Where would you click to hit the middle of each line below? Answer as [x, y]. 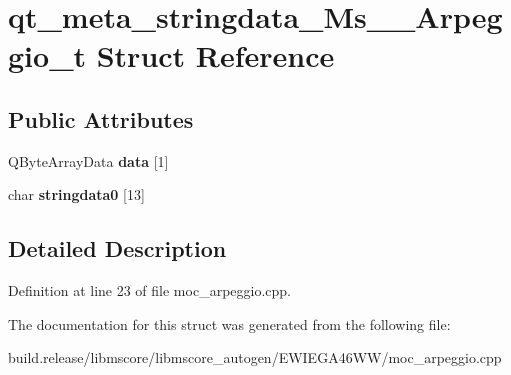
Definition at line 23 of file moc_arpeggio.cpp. [149, 290]
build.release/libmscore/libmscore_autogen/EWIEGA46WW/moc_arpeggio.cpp [255, 357]
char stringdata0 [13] [76, 194]
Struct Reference [215, 55]
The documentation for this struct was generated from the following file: [229, 323]
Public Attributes [101, 118]
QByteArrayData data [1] [88, 160]
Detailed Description [117, 248]
